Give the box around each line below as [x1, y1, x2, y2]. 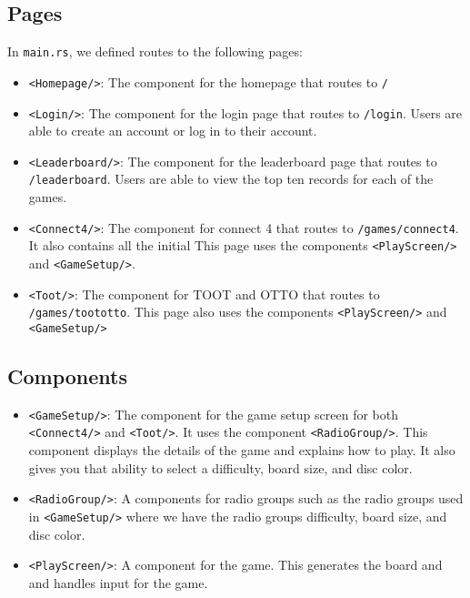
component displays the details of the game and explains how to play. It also [28, 441, 455, 460]
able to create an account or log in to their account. [28, 121, 317, 140]
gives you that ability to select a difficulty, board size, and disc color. [28, 458, 413, 477]
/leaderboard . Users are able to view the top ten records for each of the [28, 169, 434, 188]
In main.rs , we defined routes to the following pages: [7, 42, 303, 61]
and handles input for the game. [28, 573, 208, 592]
